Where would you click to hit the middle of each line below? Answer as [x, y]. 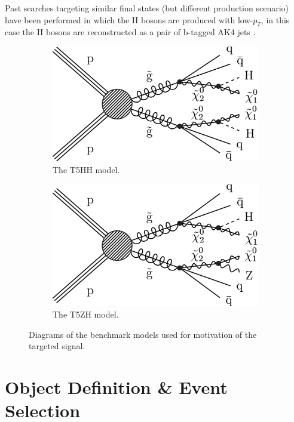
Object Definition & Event [116, 387]
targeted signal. [57, 346]
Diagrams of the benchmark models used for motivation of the [143, 334]
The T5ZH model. [86, 314]
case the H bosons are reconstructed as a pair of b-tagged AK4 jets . [130, 32]
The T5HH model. [86, 170]
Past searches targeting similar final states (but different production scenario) [147, 8]
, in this [275, 19]
